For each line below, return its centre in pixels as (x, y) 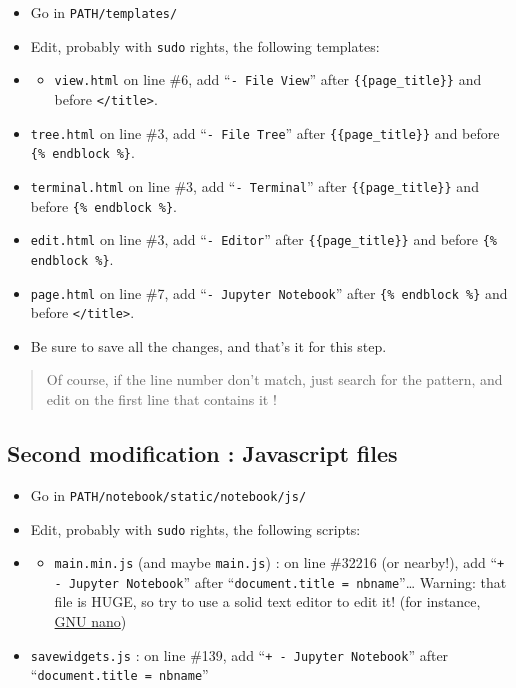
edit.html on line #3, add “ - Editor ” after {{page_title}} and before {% (263, 239)
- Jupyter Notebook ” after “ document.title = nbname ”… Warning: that (280, 581)
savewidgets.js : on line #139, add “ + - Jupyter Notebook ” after (239, 654)
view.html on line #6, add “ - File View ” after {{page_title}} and (268, 79)
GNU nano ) (90, 621)
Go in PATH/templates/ (104, 12)
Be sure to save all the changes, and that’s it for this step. (208, 345)
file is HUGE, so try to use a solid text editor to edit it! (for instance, (267, 601)
